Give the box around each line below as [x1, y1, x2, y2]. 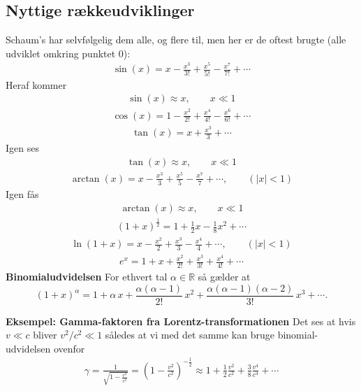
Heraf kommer [6, 77, 67, 92]
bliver [33, 327, 57, 342]
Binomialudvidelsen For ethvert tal [6, 269, 168, 283]
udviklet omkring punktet [6, 45, 116, 60]
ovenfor [53, 341, 85, 355]
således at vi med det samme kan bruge [105, 327, 274, 342]
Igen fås [6, 187, 39, 201]
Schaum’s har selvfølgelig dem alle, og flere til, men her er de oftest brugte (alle [6, 32, 346, 47]
